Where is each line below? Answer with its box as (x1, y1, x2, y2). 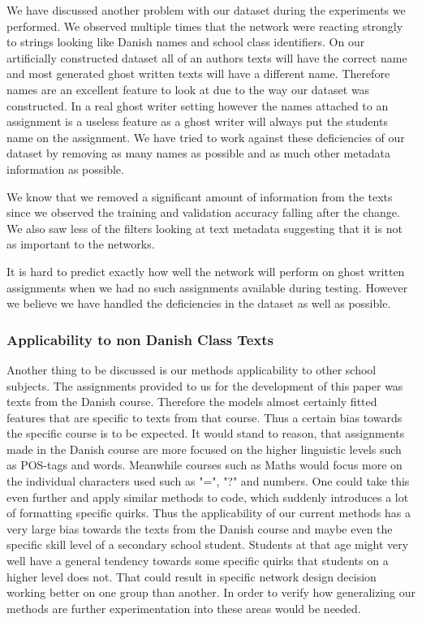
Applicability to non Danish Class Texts (6, 329, 274, 349)
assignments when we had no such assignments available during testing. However (6, 279, 408, 296)
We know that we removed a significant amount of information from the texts (6, 188, 393, 205)
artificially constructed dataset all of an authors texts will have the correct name (6, 49, 407, 66)
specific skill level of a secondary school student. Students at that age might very (6, 536, 409, 553)
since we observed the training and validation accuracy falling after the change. (6, 204, 400, 221)
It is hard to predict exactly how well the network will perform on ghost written (6, 262, 405, 279)
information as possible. (6, 160, 124, 177)
